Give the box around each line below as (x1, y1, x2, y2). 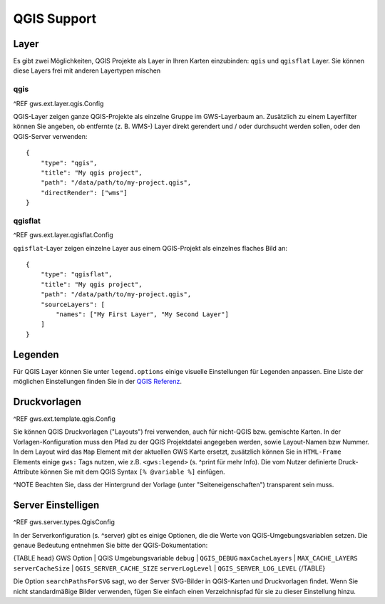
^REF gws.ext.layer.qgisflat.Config (13, 231, 113, 239)
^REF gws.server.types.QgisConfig (13, 518, 115, 526)
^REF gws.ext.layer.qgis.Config (13, 99, 104, 108)
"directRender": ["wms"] (40, 189, 128, 197)
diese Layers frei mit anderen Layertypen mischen (13, 66, 160, 75)
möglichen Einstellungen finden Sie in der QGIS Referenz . (13, 377, 182, 386)
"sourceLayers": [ (40, 300, 106, 308)
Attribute (13, 467, 39, 476)
